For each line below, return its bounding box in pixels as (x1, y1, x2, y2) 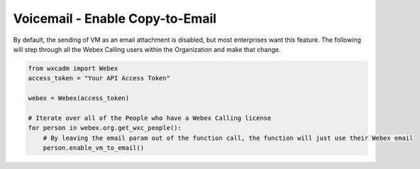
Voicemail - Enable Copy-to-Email (13, 11, 216, 26)
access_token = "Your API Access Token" (28, 75, 170, 82)
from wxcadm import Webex (28, 64, 118, 72)
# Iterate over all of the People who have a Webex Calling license (28, 114, 272, 122)
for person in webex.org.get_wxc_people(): (28, 124, 182, 132)
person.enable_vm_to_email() (43, 144, 145, 152)
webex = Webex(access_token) (28, 94, 130, 102)
